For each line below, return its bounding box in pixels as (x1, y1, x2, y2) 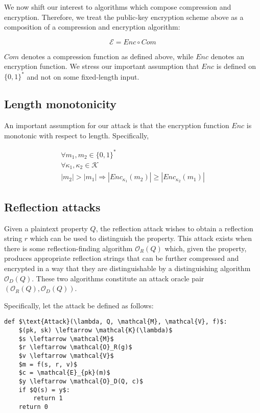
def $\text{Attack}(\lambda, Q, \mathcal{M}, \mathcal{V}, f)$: (4, 318, 227, 326)
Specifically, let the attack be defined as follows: (4, 300, 154, 310)
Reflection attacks (4, 199, 101, 214)
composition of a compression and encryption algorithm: (4, 21, 180, 32)
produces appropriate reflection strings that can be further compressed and (4, 253, 239, 263)
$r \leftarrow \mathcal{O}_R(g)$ (18, 344, 132, 351)
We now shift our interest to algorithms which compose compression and (4, 2, 231, 12)
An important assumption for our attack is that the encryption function (4, 120, 229, 131)
